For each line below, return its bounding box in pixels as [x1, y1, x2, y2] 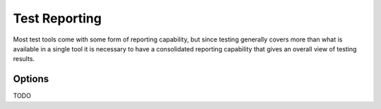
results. [13, 55, 35, 63]
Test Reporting [13, 11, 102, 26]
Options [13, 73, 49, 85]
